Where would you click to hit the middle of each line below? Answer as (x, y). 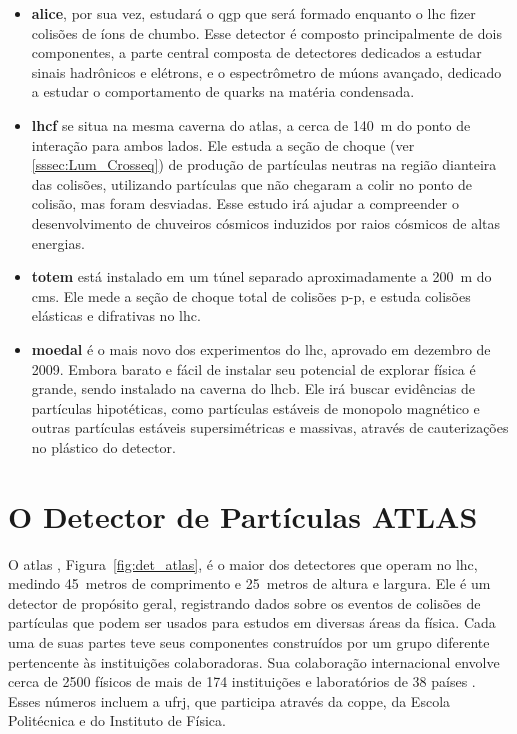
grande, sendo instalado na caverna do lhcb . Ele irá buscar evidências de (253, 388)
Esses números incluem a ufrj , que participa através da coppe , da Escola (229, 700)
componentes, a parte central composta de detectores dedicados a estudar (256, 52)
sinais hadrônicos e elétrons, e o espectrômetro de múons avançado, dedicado (266, 71)
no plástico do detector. (103, 446)
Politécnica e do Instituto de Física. (117, 720)
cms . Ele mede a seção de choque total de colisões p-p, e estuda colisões (251, 295)
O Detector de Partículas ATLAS (243, 515)
